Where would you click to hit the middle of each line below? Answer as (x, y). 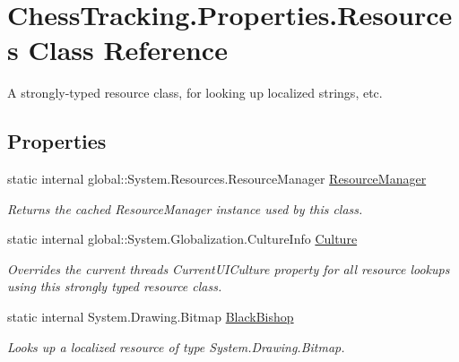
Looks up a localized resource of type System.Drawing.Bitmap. (176, 346)
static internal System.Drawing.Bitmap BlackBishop (151, 317)
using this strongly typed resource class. (115, 286)
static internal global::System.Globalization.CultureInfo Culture (182, 239)
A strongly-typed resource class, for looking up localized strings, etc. (195, 93)
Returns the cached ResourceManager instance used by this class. (185, 208)
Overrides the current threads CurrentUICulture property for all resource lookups (229, 268)
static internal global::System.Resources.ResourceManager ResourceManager (217, 179)
